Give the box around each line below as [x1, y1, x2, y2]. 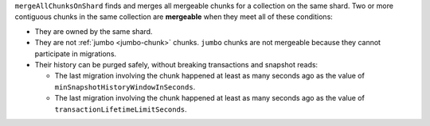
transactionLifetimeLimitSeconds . [54, 104, 187, 114]
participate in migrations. [34, 48, 117, 59]
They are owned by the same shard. [34, 26, 153, 36]
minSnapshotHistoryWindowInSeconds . [54, 82, 196, 91]
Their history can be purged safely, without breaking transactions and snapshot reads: [34, 59, 319, 69]
